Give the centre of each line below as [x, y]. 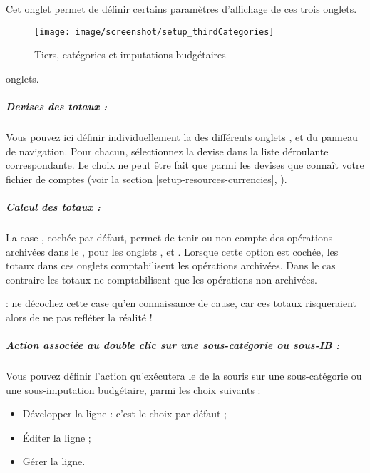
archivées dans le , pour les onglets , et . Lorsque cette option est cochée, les [172, 251]
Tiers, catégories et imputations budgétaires [130, 54]
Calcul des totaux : [53, 206]
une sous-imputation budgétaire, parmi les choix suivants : [133, 389]
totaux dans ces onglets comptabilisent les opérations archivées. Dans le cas [171, 265]
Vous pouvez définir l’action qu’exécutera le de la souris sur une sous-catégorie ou [184, 376]
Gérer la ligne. [54, 461]
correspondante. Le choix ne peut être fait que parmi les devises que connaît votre [185, 165]
